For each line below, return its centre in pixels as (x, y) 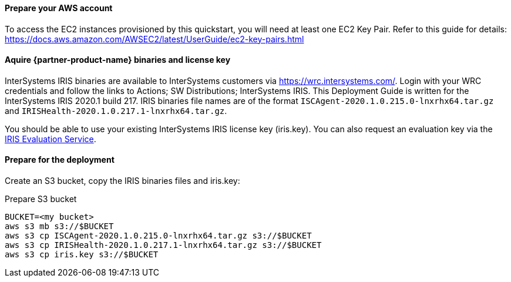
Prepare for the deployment (60, 160)
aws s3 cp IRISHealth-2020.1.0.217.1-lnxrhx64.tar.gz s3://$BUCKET (163, 245)
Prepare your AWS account (59, 8)
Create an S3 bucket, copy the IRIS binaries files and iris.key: (122, 181)
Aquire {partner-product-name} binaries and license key (118, 60)
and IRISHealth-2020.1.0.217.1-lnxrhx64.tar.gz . (116, 110)
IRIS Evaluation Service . (51, 139)
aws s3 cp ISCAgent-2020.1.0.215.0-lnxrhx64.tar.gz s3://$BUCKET (158, 236)
